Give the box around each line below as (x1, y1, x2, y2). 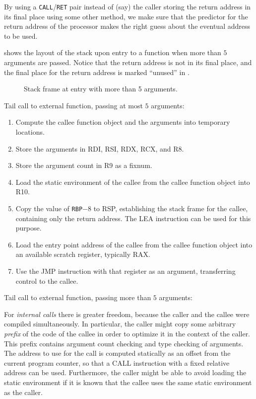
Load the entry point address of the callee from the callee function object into (15, 239, 253, 249)
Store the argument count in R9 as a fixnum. (15, 160, 152, 170)
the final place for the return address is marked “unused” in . (4, 67, 190, 77)
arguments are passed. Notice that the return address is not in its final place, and (4, 57, 252, 68)
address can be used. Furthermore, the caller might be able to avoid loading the (4, 367, 247, 378)
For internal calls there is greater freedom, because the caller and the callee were (4, 309, 250, 319)
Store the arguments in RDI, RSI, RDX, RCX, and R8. (15, 143, 184, 154)
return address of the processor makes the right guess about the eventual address (4, 21, 250, 31)
